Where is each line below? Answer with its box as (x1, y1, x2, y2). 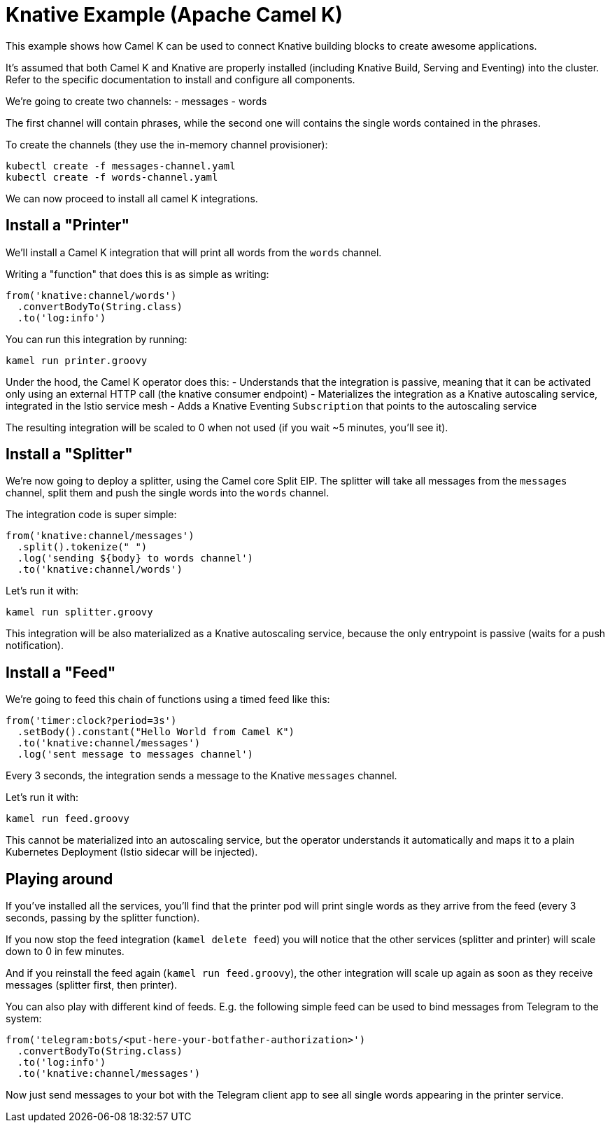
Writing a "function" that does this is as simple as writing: (6, 267, 269, 280)
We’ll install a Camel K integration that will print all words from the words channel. (6, 246, 382, 258)
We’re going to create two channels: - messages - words (6, 95, 267, 107)
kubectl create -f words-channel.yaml (6, 171, 218, 183)
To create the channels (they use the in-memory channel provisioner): (6, 138, 328, 151)
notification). (6, 639, 64, 652)
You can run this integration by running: (6, 333, 187, 345)
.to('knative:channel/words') (17, 564, 183, 576)
